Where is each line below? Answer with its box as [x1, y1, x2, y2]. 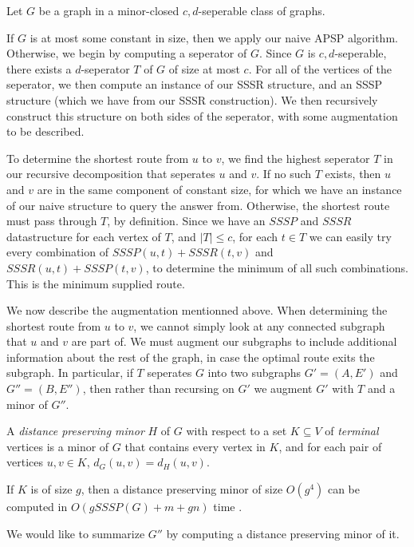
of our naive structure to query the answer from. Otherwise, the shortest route [6, 196, 390, 213]
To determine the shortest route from [6, 149, 189, 166]
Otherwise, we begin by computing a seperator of [6, 45, 247, 61]
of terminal [325, 422, 379, 439]
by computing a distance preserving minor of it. [166, 525, 400, 541]
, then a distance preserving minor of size [81, 481, 283, 497]
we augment [254, 380, 313, 397]
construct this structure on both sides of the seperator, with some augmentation [6, 107, 398, 124]
